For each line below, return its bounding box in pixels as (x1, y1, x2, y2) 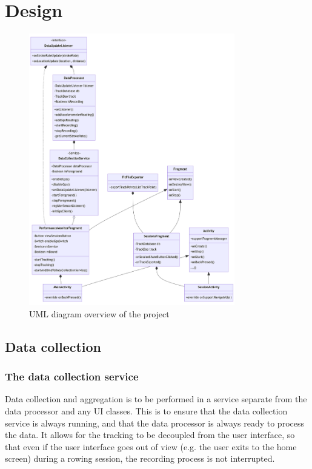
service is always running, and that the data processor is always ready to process (5, 416, 305, 429)
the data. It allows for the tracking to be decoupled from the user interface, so (5, 428, 295, 441)
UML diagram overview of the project (29, 307, 170, 320)
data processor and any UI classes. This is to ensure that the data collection (5, 405, 288, 417)
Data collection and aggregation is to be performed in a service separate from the (5, 393, 307, 405)
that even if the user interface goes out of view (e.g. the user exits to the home (5, 440, 297, 453)
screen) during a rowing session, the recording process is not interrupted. (5, 452, 275, 465)
